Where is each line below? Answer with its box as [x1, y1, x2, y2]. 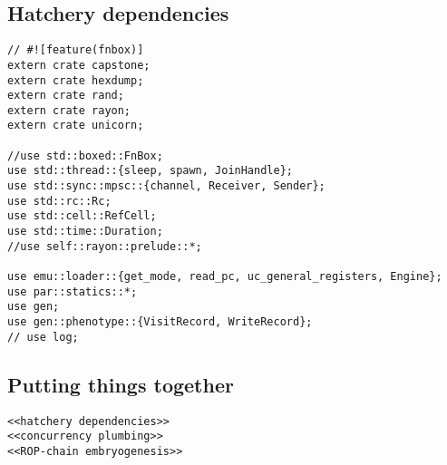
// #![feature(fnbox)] [7, 44, 144, 57]
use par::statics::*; [7, 285, 138, 298]
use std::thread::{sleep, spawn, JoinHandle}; [7, 164, 293, 178]
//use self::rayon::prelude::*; [7, 239, 202, 253]
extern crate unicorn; [7, 119, 144, 132]
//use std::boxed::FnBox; [7, 149, 163, 162]
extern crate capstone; [7, 58, 151, 72]
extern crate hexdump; [7, 73, 144, 87]
